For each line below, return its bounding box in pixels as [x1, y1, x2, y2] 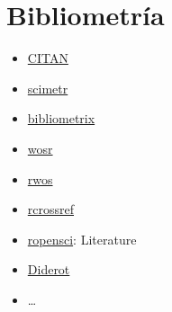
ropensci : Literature [27, 229, 137, 248]
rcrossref [27, 200, 75, 218]
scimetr [27, 78, 68, 97]
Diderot [27, 260, 70, 279]
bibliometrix [27, 109, 95, 128]
